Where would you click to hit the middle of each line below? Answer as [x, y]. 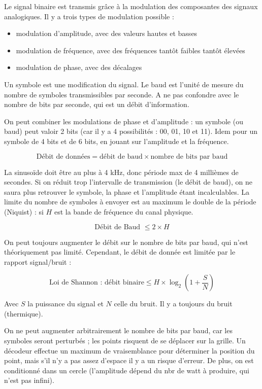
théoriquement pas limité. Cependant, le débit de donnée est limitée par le [120, 252]
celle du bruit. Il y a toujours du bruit [173, 304]
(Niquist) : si [24, 211]
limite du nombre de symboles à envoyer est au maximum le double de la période [130, 202]
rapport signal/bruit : [38, 261]
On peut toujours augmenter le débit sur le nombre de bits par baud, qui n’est [126, 242]
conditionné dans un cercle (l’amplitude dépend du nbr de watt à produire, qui [127, 370]
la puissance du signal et [65, 304]
